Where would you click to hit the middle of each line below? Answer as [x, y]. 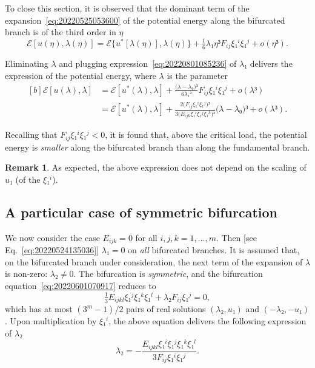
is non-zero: [26, 274]
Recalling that [31, 135]
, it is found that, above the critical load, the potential [206, 135]
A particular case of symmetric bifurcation [141, 212]
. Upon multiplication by [51, 321]
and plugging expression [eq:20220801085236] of [148, 63]
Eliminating [27, 63]
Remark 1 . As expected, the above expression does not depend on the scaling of [156, 167]
